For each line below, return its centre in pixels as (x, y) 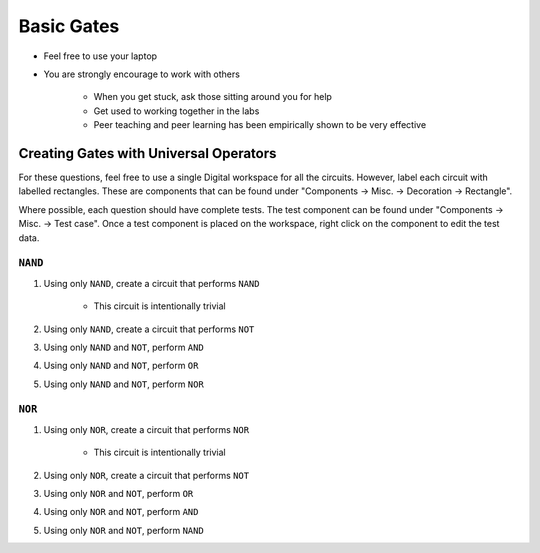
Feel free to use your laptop (100, 56)
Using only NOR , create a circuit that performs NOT (146, 475)
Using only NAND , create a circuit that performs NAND (151, 283)
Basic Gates (69, 26)
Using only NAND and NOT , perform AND (123, 347)
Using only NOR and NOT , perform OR (118, 493)
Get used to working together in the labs (176, 111)
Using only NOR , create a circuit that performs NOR (146, 429)
